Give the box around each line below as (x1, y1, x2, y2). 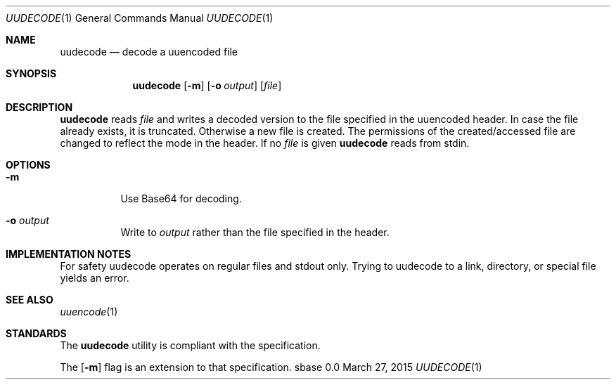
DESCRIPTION (6, 101, 73, 113)
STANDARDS (6, 327, 67, 339)
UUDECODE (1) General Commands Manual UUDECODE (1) (6, 12, 274, 24)
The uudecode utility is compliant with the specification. (60, 339, 321, 351)
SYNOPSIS (6, 67, 57, 79)
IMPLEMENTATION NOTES (6, 248, 131, 260)
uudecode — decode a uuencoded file (60, 46, 238, 58)
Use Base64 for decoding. (120, 192, 242, 204)
